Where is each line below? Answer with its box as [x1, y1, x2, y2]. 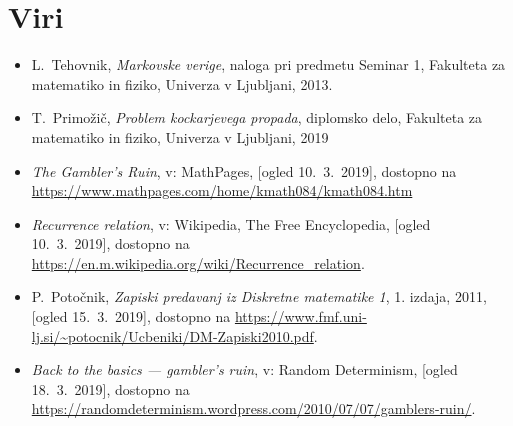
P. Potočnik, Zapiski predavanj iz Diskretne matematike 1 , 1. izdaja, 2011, [31, 286, 487, 307]
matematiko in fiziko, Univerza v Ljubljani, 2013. [31, 73, 333, 94]
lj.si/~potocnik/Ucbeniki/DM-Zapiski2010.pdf [31, 325, 314, 346]
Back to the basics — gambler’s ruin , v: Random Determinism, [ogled [31, 359, 458, 380]
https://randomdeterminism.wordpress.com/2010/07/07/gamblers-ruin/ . [31, 398, 476, 419]
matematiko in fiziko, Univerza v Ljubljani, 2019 [31, 126, 329, 147]
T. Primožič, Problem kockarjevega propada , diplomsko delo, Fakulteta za [31, 107, 483, 128]
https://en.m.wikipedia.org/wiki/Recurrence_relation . [31, 252, 365, 273]
